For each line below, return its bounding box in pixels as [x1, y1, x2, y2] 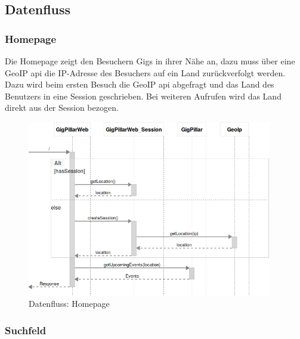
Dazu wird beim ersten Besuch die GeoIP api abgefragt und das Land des [5, 78, 274, 91]
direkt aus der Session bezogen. [5, 101, 119, 114]
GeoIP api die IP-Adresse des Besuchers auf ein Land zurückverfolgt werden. [5, 66, 286, 79]
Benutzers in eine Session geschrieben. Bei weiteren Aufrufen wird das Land [5, 89, 282, 102]
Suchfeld [5, 322, 47, 337]
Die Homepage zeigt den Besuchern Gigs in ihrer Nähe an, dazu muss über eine [5, 55, 295, 67]
